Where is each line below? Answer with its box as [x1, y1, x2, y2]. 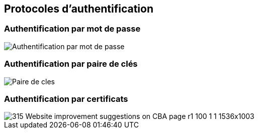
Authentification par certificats [4, 93, 128, 104]
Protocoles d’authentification [4, 3, 153, 15]
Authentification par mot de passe [4, 24, 141, 34]
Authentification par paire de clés [4, 59, 138, 69]
